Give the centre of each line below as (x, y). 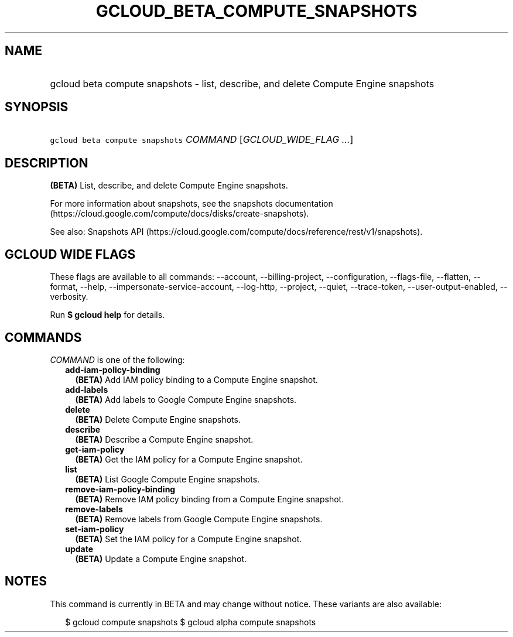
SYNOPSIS (37, 107)
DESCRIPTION (47, 163)
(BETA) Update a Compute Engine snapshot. (161, 559)
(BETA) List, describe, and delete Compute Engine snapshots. (169, 186)
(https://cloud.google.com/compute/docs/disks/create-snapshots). (179, 214)
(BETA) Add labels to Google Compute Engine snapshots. (186, 399)
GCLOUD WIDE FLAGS (70, 254)
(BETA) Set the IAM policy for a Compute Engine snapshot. (189, 539)
